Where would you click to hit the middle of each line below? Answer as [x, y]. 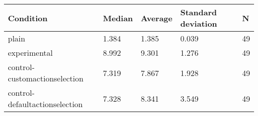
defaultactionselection [45, 104]
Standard [199, 12]
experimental [31, 53]
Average [157, 18]
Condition [28, 18]
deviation [199, 23]
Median [118, 18]
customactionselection [46, 78]
